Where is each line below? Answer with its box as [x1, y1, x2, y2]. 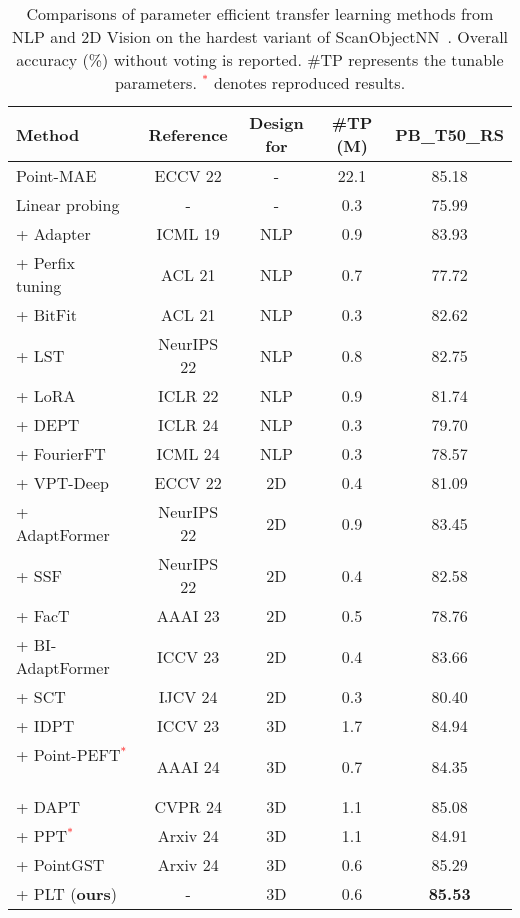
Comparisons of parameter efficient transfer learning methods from [26, 2, 494, 25]
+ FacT [16, 604, 70, 627]
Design [249, 111, 304, 134]
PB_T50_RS [395, 122, 504, 146]
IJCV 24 [158, 685, 218, 708]
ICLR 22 [157, 384, 219, 407]
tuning [16, 274, 62, 297]
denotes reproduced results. [214, 71, 406, 94]
